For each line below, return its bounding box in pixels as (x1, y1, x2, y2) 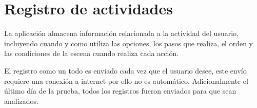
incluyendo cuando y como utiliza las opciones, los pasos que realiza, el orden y (4, 38, 253, 48)
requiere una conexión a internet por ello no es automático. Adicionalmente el (4, 75, 248, 86)
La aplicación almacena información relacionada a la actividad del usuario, (4, 28, 239, 39)
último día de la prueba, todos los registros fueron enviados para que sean (4, 85, 236, 96)
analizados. (4, 95, 38, 106)
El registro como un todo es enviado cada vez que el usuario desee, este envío (4, 65, 247, 76)
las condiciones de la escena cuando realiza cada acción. (4, 48, 179, 59)
